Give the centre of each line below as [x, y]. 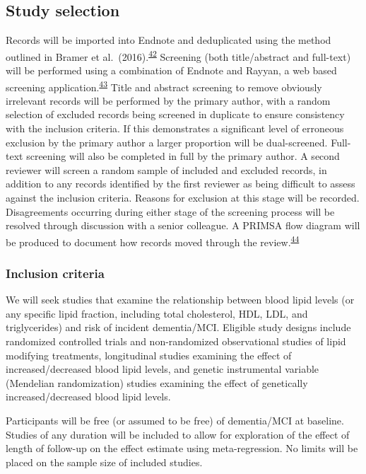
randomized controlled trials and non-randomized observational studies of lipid [176, 341]
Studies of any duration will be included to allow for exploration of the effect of [178, 434]
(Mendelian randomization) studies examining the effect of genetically [157, 382]
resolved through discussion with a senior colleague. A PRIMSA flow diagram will [183, 225]
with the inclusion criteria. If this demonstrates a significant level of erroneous [175, 128]
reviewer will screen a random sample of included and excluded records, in [166, 169]
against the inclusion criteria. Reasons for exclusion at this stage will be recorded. [183, 198]
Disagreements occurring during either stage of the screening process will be [170, 211]
